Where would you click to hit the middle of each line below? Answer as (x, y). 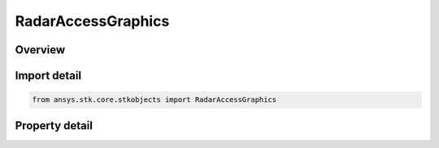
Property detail (54, 125)
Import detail (48, 76)
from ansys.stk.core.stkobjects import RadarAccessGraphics (154, 100)
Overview (40, 50)
